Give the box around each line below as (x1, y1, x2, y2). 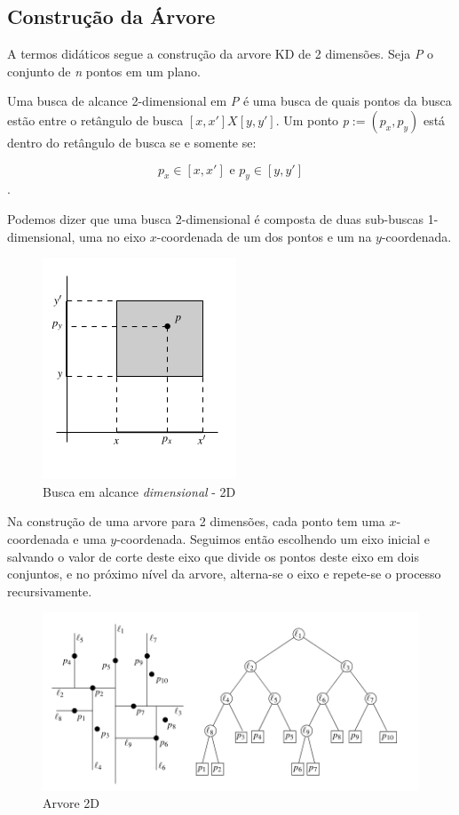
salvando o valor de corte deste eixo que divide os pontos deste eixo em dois (7, 547, 420, 565)
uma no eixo (78, 227, 146, 245)
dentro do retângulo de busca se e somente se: (7, 132, 257, 151)
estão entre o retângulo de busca (7, 110, 184, 129)
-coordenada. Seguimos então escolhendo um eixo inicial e (116, 529, 431, 547)
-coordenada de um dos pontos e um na (156, 227, 372, 245)
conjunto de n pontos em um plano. (7, 61, 201, 80)
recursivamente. (7, 581, 92, 600)
